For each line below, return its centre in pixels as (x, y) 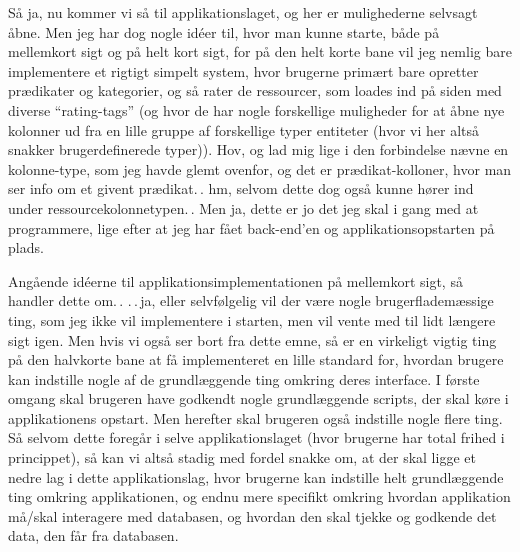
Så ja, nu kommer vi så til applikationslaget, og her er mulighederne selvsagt (243, 12)
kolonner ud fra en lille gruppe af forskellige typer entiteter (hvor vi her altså (244, 129)
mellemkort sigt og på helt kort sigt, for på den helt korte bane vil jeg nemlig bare (260, 51)
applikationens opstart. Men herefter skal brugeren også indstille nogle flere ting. (255, 417)
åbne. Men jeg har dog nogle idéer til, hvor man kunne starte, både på (224, 31)
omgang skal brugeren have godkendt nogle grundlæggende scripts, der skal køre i (258, 398)
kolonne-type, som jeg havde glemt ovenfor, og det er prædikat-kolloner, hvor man (260, 168)
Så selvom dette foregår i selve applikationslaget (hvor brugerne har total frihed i (256, 437)
